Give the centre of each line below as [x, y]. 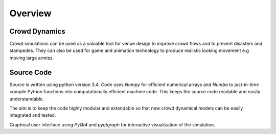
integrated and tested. [33, 115]
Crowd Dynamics [37, 31]
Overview [30, 13]
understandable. [27, 99]
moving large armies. [32, 58]
